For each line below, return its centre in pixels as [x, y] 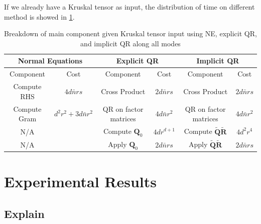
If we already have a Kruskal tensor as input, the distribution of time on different [129, 7]
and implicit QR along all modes [130, 43]
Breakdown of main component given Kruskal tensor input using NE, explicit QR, [130, 33]
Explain [24, 214]
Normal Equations [50, 61]
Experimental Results [80, 181]
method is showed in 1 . [39, 16]
